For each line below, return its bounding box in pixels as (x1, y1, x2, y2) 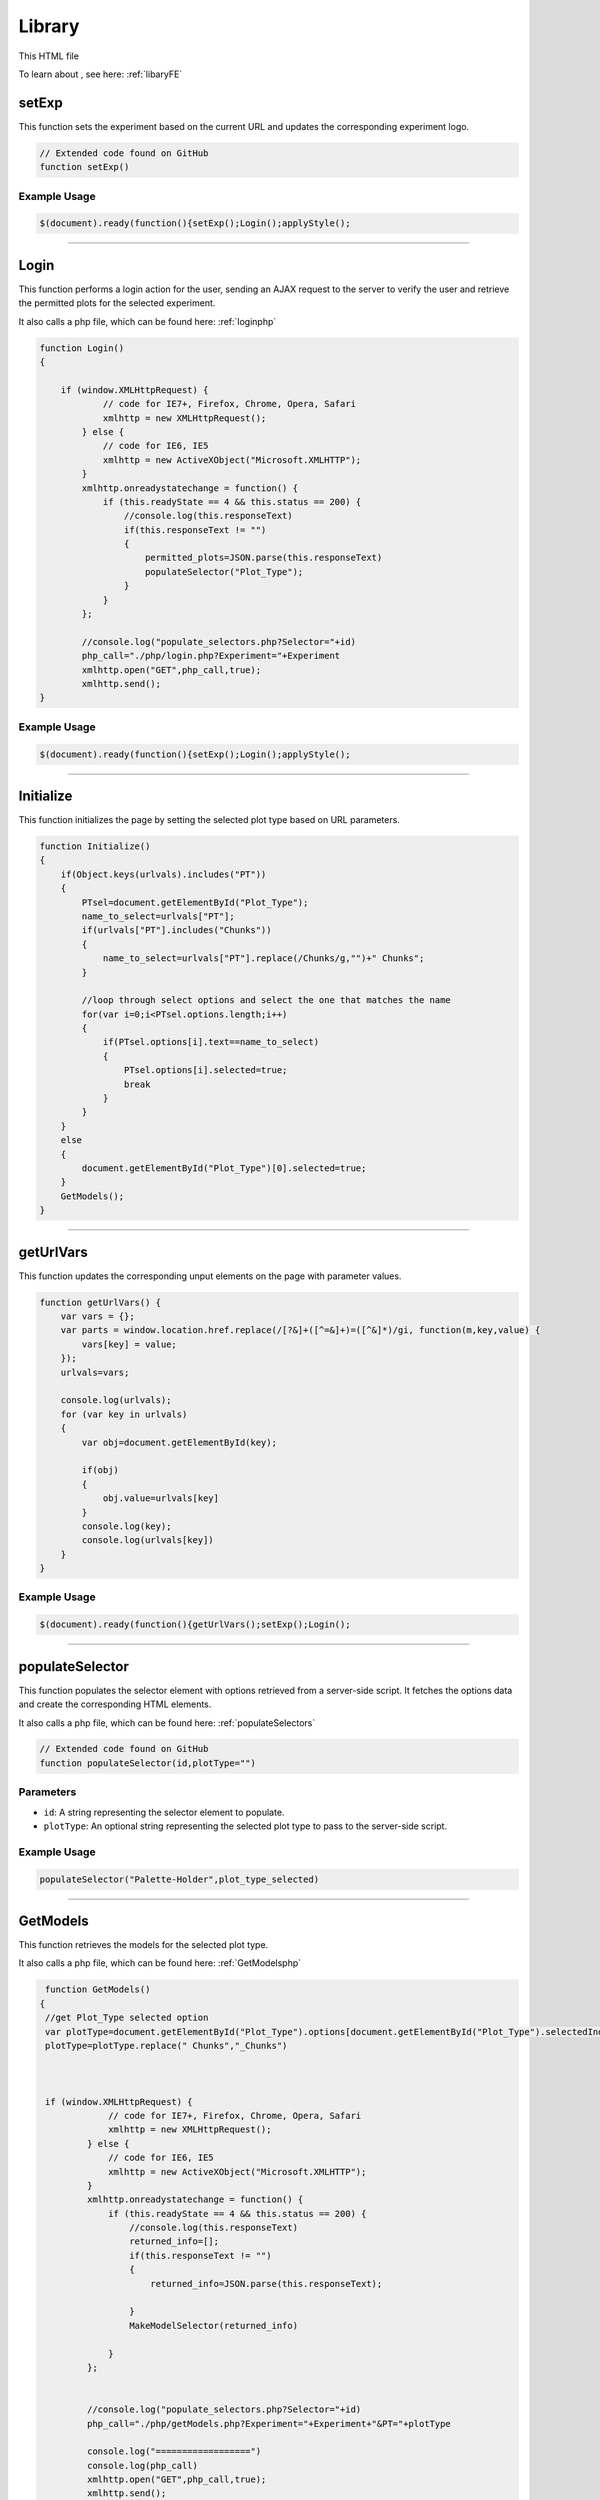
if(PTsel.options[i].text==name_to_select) (102, 1036, 320, 1048)
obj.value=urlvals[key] (102, 1493, 220, 1504)
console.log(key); (81, 1520, 172, 1532)
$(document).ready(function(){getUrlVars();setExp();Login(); (39, 1619, 351, 1630)
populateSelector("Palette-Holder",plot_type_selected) (39, 1873, 320, 1885)
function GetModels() (45, 1984, 151, 1995)
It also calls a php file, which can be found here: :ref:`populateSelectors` (18, 1716, 316, 1729)
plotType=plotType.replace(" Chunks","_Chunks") (45, 2040, 288, 2051)
